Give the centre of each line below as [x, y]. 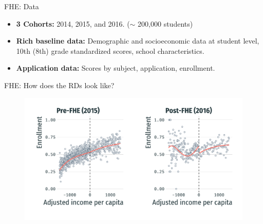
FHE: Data [22, 6]
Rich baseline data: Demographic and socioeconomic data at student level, [138, 41]
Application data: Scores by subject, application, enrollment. [116, 68]
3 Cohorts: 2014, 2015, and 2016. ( [73, 23]
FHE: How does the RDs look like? [59, 85]
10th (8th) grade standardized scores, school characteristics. [110, 50]
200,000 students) [165, 23]
